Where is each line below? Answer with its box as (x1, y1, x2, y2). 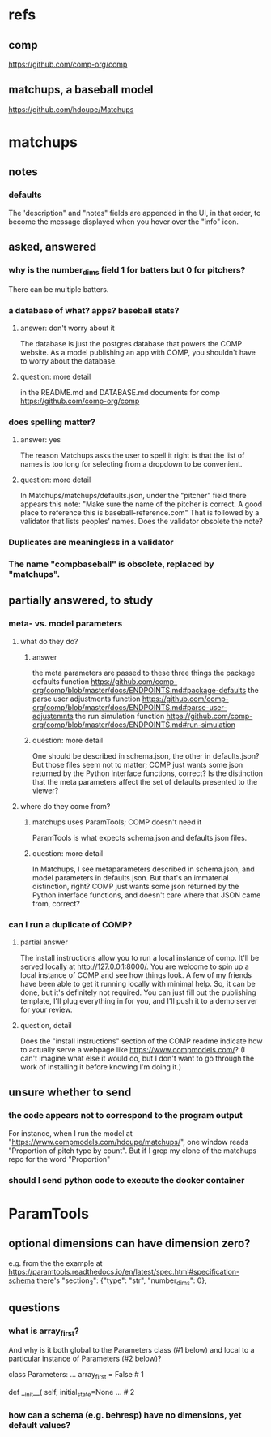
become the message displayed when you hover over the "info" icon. (8, 217, 239, 226)
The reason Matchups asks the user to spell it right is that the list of (19, 450, 245, 460)
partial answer (19, 937, 69, 947)
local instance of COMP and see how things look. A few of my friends (19, 970, 252, 980)
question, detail (19, 1021, 72, 1030)
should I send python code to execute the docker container (8, 1174, 245, 1185)
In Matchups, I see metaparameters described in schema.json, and (32, 864, 255, 874)
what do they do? (19, 636, 78, 646)
